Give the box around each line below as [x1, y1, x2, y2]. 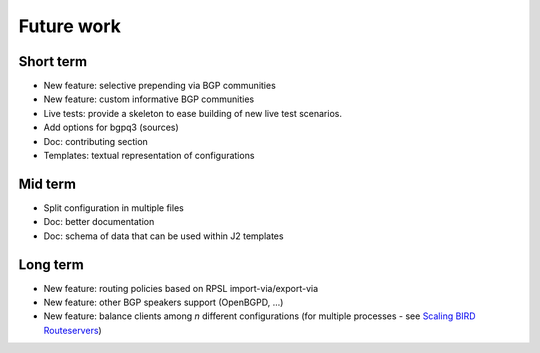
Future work [18, 15, 122, 37]
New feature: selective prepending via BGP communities [43, 80, 277, 92]
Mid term [18, 175, 77, 192]
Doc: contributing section [43, 135, 149, 147]
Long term [18, 256, 84, 273]
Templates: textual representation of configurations [43, 150, 255, 162]
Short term [18, 53, 88, 70]
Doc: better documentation [43, 216, 155, 228]
